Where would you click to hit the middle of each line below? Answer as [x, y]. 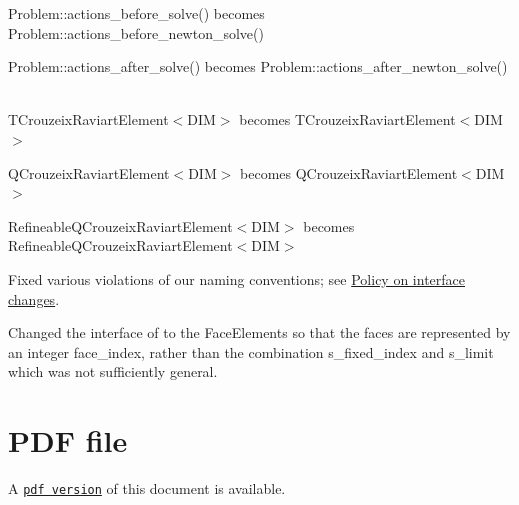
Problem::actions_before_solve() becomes [136, 13]
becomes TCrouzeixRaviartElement [347, 119]
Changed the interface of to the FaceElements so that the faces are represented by [259, 332]
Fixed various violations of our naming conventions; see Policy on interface [236, 278]
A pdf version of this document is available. [147, 488]
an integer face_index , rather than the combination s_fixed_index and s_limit [251, 351]
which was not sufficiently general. [113, 371]
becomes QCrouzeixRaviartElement [349, 172]
